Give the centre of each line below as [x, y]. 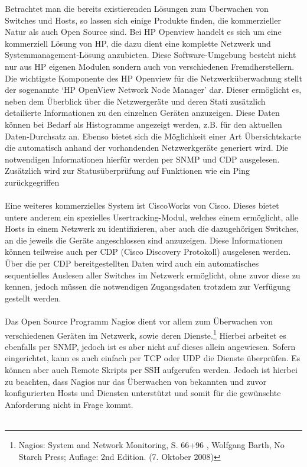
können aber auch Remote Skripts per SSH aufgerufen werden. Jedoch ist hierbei [151, 370]
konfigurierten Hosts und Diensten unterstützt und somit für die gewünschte [143, 393]
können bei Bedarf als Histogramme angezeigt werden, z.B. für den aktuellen [143, 124]
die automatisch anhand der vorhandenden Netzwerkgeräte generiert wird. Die [147, 147]
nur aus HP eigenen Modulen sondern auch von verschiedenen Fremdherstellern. [150, 66]
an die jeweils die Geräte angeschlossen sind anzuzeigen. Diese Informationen [144, 240]
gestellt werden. [33, 298]
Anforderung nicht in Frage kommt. [69, 404]
